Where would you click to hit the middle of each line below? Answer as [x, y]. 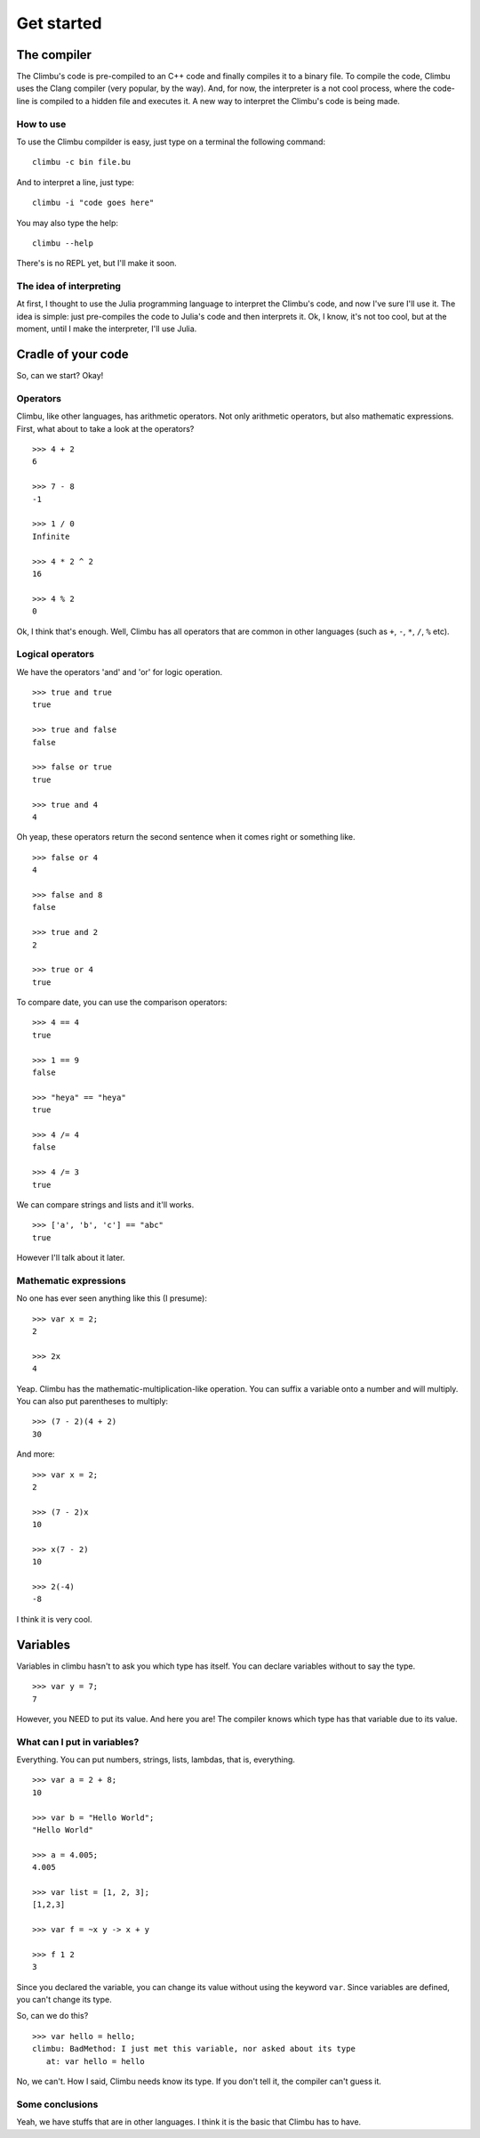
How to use [41, 124]
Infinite [51, 536]
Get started [59, 23]
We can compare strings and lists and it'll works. [105, 1204]
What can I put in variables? [78, 1742]
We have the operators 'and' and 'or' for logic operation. [119, 671]
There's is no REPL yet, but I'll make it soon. [96, 264]
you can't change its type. [64, 2000]
